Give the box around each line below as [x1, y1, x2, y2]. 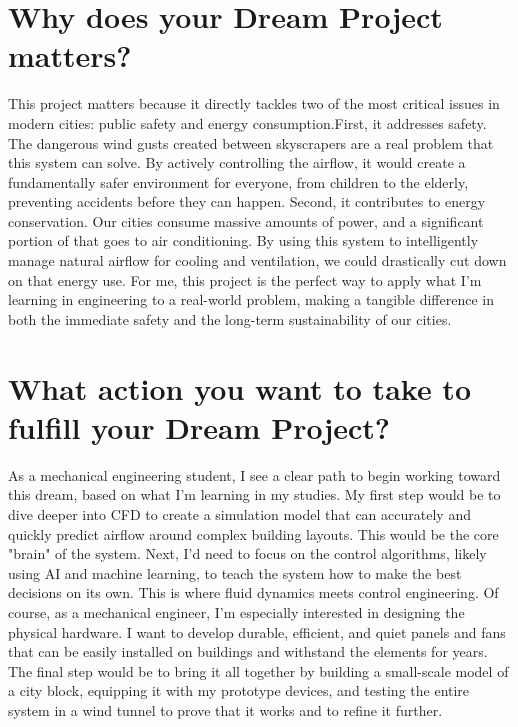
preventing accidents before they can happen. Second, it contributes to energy [8, 191, 486, 212]
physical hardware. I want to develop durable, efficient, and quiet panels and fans [8, 621, 506, 642]
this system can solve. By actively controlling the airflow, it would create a [8, 152, 466, 173]
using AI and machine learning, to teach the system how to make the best [8, 562, 462, 583]
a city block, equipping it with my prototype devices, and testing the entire [8, 680, 470, 701]
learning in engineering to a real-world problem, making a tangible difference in [8, 289, 494, 310]
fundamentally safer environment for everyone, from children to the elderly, [8, 171, 469, 192]
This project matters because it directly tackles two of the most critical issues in [8, 93, 500, 114]
